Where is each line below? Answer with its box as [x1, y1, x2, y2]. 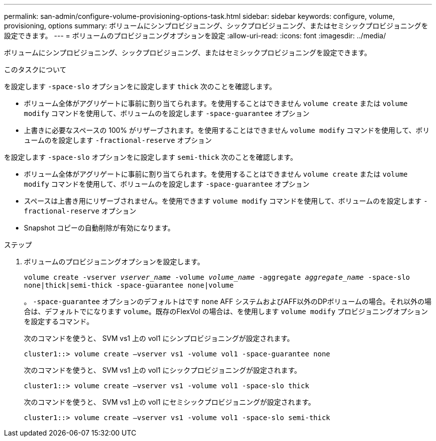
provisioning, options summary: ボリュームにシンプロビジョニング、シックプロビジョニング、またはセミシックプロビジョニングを [4, 21, 429, 30]
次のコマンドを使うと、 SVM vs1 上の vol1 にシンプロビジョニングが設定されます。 [24, 334, 294, 342]
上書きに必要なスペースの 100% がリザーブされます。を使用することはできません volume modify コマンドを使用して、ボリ [24, 126, 430, 134]
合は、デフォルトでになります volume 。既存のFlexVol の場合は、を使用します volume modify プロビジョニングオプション [24, 307, 428, 316]
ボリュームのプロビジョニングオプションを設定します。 [24, 257, 205, 266]
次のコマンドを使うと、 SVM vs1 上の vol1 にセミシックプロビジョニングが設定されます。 [24, 398, 316, 406]
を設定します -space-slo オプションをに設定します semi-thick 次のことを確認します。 [4, 153, 297, 161]
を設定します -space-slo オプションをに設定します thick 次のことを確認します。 [4, 82, 276, 91]
